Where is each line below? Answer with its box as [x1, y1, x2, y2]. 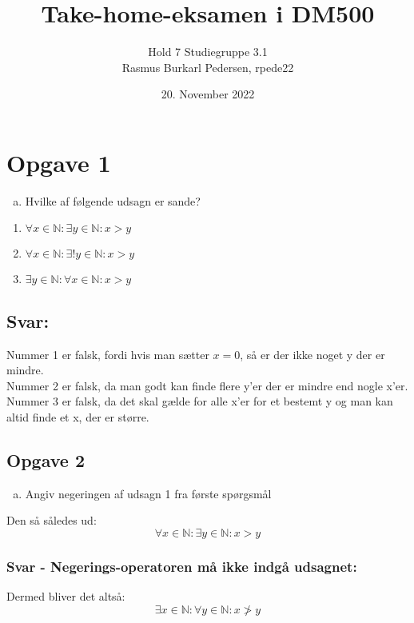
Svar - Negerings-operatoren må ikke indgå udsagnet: [6, 556, 357, 576]
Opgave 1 [6, 146, 111, 178]
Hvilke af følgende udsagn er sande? [25, 192, 201, 209]
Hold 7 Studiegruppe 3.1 [148, 43, 268, 60]
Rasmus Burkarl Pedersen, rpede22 [121, 58, 294, 75]
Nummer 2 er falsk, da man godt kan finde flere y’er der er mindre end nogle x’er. [6, 377, 408, 393]
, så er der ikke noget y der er [240, 345, 385, 362]
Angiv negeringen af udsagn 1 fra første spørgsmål [25, 485, 272, 501]
